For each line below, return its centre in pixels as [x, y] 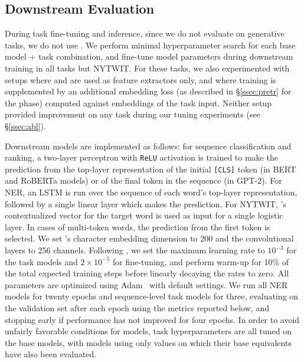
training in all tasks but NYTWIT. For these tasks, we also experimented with [147, 68]
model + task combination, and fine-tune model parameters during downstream [149, 56]
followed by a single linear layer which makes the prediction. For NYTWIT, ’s [146, 203]
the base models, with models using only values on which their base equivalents [148, 342]
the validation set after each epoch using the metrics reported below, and [137, 307]
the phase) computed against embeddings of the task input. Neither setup [138, 102]
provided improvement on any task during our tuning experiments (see [133, 114]
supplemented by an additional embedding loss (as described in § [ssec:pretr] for [148, 91]
